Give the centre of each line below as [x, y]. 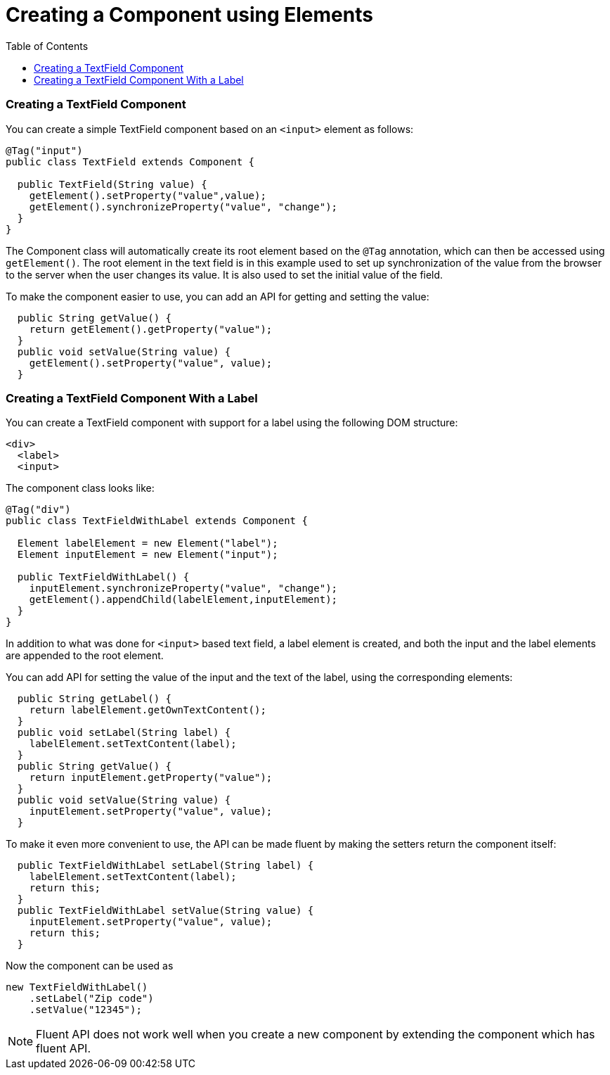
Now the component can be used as [90, 966]
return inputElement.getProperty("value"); [151, 778]
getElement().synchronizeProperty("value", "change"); [183, 206]
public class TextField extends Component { [130, 161]
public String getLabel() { [95, 699]
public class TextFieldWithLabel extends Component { [157, 521]
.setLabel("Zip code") [91, 999]
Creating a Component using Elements [189, 15]
